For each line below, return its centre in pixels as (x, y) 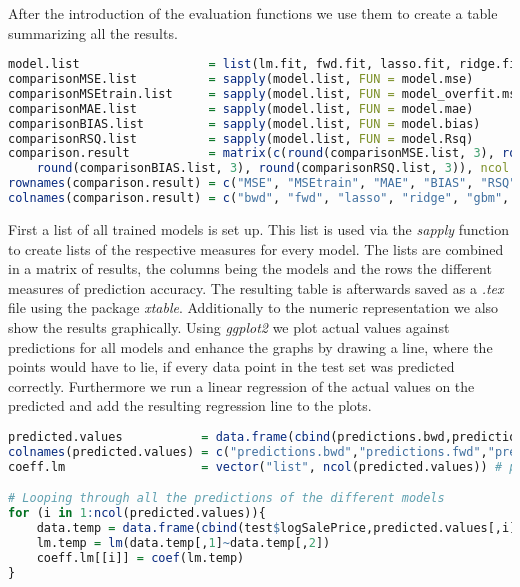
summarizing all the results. (93, 32)
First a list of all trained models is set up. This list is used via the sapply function (258, 228)
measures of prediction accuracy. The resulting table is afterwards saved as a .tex (256, 287)
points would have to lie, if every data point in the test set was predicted (231, 366)
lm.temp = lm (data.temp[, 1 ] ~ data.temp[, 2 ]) (183, 542)
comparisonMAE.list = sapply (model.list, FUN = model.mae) (241, 108)
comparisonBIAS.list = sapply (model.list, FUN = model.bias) (244, 123)
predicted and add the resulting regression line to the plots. (190, 405)
